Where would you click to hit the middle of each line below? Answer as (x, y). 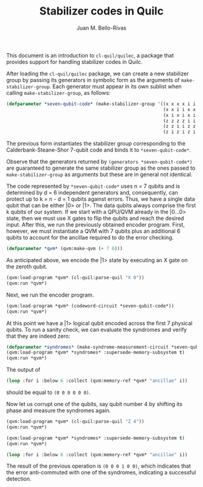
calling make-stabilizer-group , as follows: (58, 92)
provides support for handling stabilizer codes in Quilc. (75, 62)
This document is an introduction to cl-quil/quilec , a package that (90, 55)
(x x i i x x (179, 109)
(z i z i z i (179, 132)
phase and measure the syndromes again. (59, 411)
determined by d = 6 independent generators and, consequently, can (92, 193)
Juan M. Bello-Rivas (101, 28)
